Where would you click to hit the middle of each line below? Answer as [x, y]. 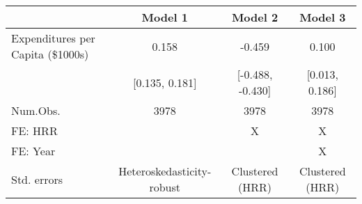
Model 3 [323, 17]
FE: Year [33, 151]
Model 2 [255, 17]
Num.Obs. [36, 110]
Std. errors [37, 179]
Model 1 [165, 17]
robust [165, 187]
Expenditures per [53, 38]
